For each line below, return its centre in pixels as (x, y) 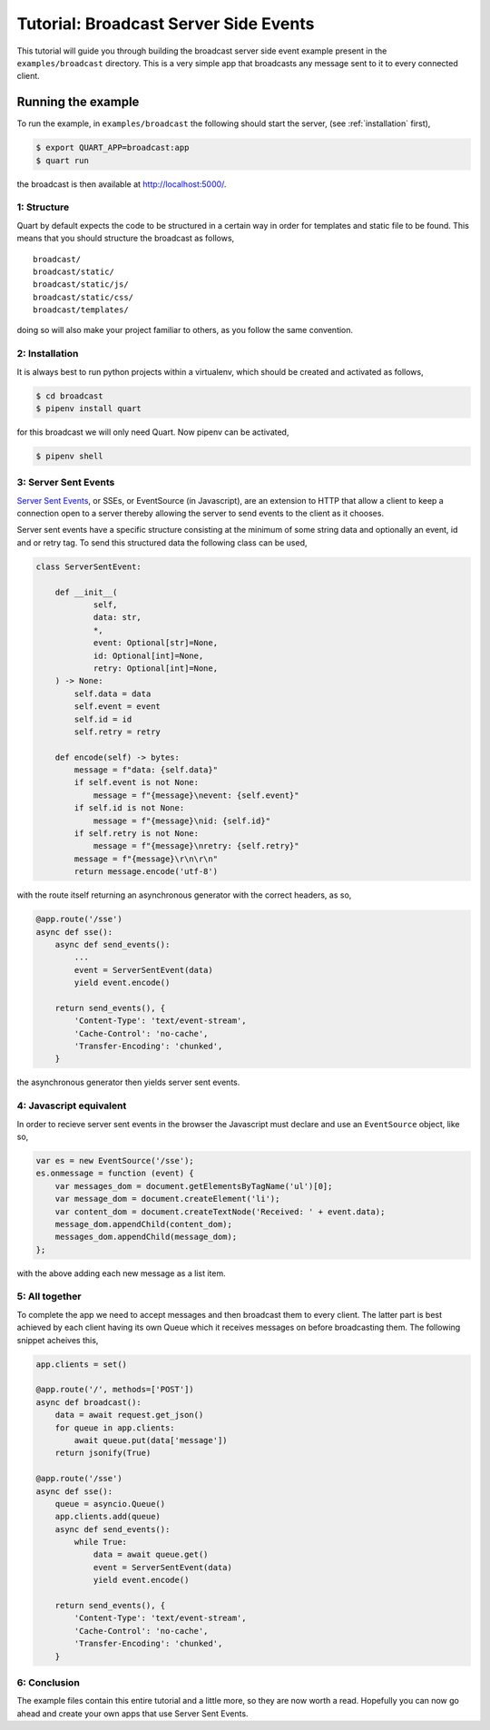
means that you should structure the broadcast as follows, (126, 238)
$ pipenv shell (69, 456)
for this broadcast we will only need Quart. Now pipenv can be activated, (153, 432)
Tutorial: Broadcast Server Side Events (166, 24)
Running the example (78, 102)
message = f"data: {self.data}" (146, 770)
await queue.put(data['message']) (151, 1440)
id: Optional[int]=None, (148, 655)
